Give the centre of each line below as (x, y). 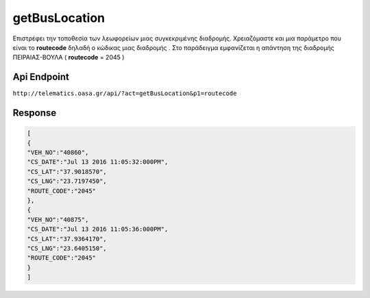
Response (35, 113)
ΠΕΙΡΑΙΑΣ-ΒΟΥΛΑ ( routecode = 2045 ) (69, 58)
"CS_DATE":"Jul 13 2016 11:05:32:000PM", (98, 162)
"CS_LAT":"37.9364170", (67, 239)
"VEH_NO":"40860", (58, 153)
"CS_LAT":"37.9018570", (67, 172)
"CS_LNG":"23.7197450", (67, 181)
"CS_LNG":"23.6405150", (67, 248)
